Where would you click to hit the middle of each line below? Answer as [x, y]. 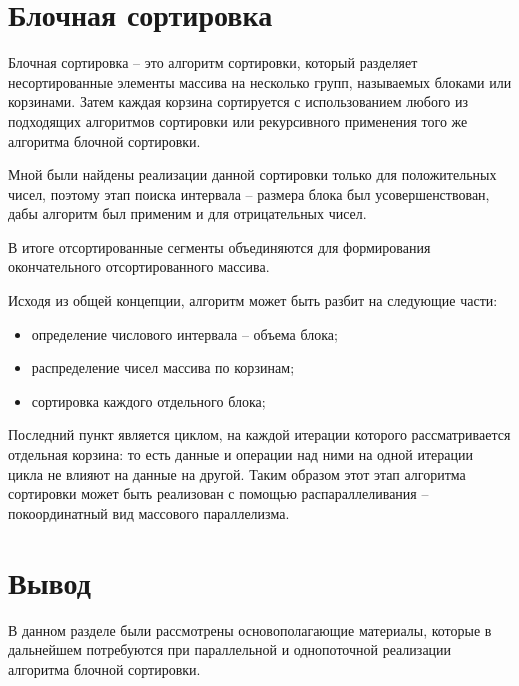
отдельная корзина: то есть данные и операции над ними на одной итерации [240, 454]
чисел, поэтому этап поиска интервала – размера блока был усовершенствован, [249, 193]
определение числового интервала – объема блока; [184, 333]
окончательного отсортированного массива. [139, 266]
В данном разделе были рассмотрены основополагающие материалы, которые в [250, 629]
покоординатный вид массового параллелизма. [149, 512]
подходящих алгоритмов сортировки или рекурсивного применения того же [238, 120]
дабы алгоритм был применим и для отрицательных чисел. [187, 213]
